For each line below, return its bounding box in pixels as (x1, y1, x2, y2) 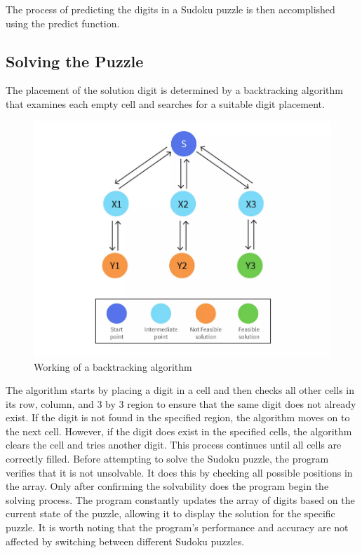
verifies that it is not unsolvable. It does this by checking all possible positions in (6, 465, 353, 479)
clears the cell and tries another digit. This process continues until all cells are (6, 437, 342, 452)
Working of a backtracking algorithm (34, 359, 192, 374)
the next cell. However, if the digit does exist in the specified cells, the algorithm (6, 423, 352, 438)
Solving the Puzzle (6, 50, 144, 71)
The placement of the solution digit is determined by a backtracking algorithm (6, 83, 343, 97)
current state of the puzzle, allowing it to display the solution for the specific (6, 506, 335, 521)
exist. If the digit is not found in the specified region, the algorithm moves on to (6, 410, 350, 425)
